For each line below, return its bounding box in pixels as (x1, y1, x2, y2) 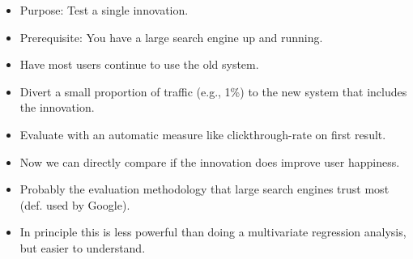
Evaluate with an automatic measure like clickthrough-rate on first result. (19, 125, 386, 142)
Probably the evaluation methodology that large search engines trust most (19, 180, 390, 197)
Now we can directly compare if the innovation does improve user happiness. (19, 153, 400, 170)
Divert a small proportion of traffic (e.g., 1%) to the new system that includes (19, 83, 407, 100)
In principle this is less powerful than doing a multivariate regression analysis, (19, 223, 407, 240)
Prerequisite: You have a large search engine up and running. (19, 28, 323, 45)
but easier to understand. (19, 239, 146, 256)
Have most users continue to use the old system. (19, 56, 259, 73)
